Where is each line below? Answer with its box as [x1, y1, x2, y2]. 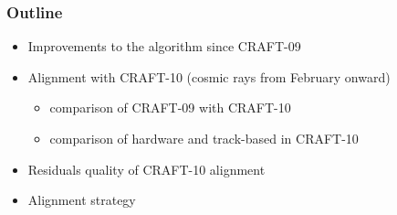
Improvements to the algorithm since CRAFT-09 [27, 37, 301, 56]
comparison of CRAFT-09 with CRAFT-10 [49, 98, 291, 117]
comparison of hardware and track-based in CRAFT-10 [49, 129, 359, 147]
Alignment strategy [27, 190, 136, 210]
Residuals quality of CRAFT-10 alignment [27, 159, 266, 178]
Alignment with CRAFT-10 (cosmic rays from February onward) [27, 67, 391, 86]
